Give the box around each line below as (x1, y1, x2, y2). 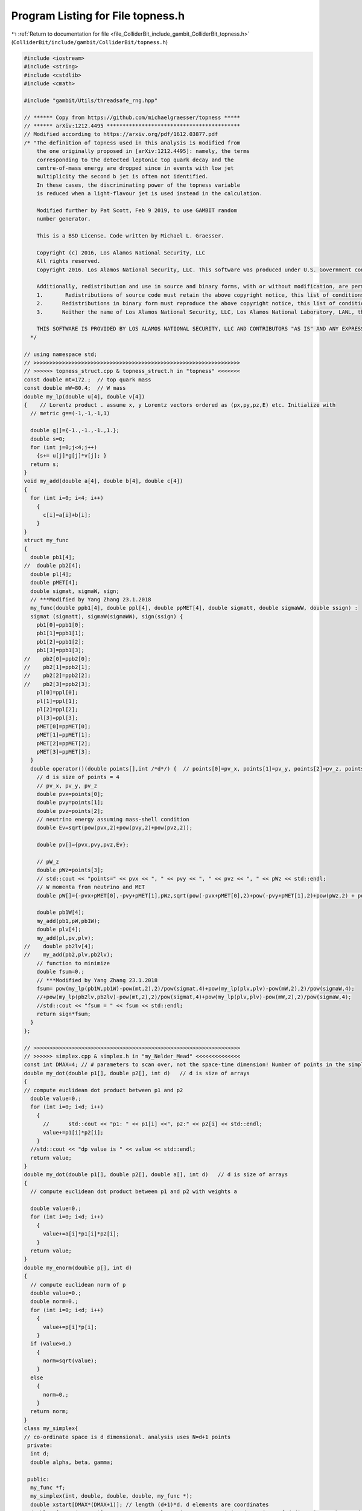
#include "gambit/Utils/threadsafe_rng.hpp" (24, 97, 158, 104)
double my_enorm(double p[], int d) (24, 1264, 133, 1271)
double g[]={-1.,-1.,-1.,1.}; (30, 427, 120, 434)
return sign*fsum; (36, 1011, 91, 1018)
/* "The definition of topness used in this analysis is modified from (24, 139, 241, 146)
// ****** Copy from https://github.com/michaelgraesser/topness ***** (24, 114, 241, 121)
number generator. (36, 215, 91, 222)
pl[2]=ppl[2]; (36, 706, 78, 713)
